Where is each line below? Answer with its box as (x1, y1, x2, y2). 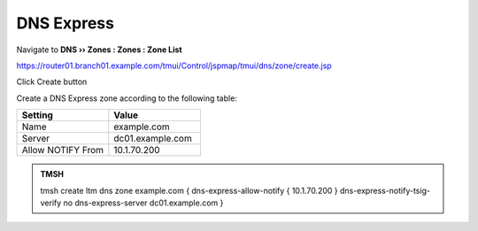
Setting (21, 109, 53, 121)
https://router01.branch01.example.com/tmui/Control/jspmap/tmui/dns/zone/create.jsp (16, 60, 332, 71)
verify (40, 197, 62, 208)
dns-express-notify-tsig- (339, 185, 431, 196)
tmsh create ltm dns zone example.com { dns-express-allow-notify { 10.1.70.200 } (40, 185, 338, 196)
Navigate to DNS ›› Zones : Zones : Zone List (16, 44, 182, 55)
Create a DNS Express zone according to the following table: (16, 93, 238, 104)
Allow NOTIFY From (21, 144, 104, 157)
